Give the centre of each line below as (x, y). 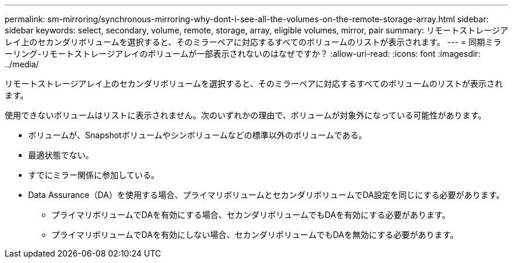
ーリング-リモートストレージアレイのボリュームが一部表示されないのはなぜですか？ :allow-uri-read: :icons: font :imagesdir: (243, 54)
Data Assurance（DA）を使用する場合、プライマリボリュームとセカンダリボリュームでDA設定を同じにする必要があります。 (266, 195)
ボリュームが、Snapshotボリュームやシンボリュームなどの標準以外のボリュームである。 (198, 135)
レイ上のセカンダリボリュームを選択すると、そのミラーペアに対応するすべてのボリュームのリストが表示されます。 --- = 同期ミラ (253, 42)
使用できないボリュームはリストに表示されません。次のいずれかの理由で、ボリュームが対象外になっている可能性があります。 (246, 115)
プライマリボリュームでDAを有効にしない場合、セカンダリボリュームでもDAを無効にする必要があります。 (255, 235)
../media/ (22, 64)
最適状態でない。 (61, 155)
